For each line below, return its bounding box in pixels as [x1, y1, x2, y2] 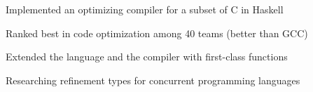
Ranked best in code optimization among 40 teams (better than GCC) [6, 25, 308, 40]
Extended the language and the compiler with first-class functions [6, 49, 288, 64]
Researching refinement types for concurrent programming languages [6, 72, 300, 87]
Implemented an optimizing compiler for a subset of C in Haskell [6, 2, 284, 16]
